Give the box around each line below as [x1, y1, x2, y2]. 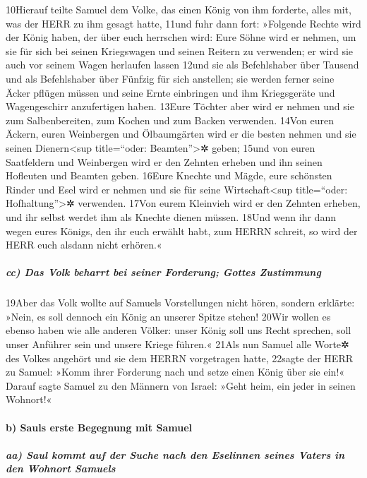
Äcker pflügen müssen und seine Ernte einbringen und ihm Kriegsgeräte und [6, 85, 335, 100]
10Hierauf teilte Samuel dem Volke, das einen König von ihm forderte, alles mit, [6, 2, 351, 16]
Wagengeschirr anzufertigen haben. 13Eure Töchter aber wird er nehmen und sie [6, 99, 354, 114]
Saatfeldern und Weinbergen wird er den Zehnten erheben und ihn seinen [6, 154, 323, 169]
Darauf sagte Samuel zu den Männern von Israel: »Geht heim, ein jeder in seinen [6, 378, 356, 393]
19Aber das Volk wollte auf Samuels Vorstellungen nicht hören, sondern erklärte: [6, 295, 355, 310]
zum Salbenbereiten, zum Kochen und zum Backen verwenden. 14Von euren [6, 112, 335, 127]
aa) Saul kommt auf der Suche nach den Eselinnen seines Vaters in [6, 447, 345, 462]
